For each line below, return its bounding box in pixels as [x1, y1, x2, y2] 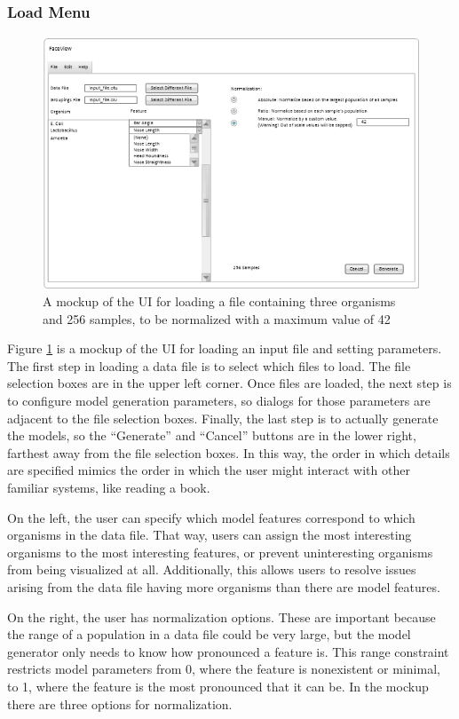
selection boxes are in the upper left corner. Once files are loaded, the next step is [7, 374, 452, 392]
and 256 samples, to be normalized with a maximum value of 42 [43, 309, 391, 328]
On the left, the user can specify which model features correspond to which [7, 508, 415, 526]
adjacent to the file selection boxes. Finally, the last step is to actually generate [7, 408, 439, 427]
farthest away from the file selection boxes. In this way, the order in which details [7, 443, 450, 462]
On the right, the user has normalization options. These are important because [7, 607, 436, 626]
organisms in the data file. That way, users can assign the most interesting [7, 525, 412, 544]
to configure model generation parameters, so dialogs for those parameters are [7, 391, 431, 410]
